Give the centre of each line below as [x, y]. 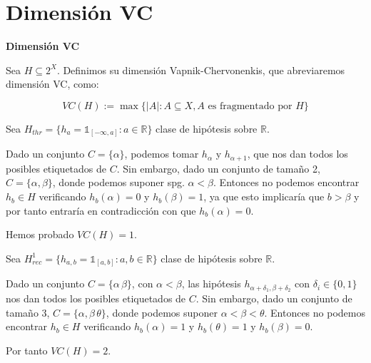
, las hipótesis [211, 283]
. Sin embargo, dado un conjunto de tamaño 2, [218, 168]
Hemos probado [40, 234]
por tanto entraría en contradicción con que [101, 210]
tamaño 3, [28, 312]
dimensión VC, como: [52, 84]
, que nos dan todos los [298, 154]
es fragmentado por [250, 106]
